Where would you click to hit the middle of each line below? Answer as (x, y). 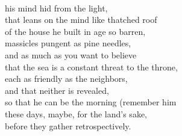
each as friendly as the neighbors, (66, 79)
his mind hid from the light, (56, 8)
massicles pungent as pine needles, (68, 43)
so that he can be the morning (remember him (91, 102)
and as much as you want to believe (71, 54)
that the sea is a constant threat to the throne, (91, 66)
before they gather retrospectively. (68, 125)
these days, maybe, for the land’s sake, (76, 113)
